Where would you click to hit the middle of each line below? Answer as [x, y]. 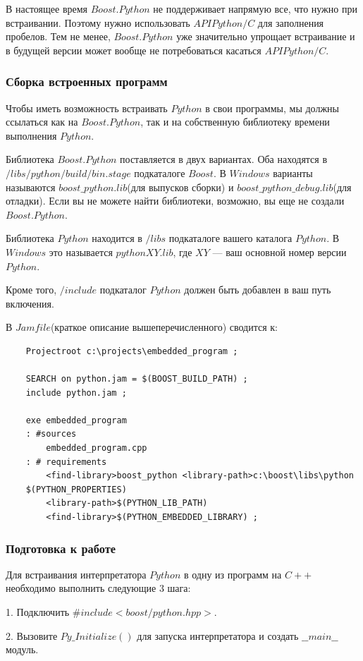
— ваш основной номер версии [279, 251]
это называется [81, 251]
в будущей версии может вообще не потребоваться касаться [134, 50]
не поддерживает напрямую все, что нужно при [255, 8]
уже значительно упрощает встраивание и [266, 36]
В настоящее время [47, 8]
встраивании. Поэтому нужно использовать [98, 22]
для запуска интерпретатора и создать [218, 635]
